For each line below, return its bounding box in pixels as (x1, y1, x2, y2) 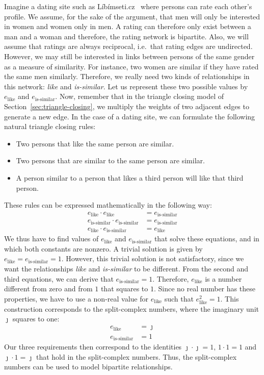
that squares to (100, 283, 148, 294)
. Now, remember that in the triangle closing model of (55, 91, 224, 102)
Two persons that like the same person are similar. (16, 138, 174, 148)
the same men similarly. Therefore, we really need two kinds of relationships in (4, 71, 250, 82)
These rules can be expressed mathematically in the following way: (4, 199, 212, 210)
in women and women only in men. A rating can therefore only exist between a (4, 21, 251, 32)
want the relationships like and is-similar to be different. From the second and (4, 263, 248, 273)
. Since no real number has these (153, 283, 255, 294)
